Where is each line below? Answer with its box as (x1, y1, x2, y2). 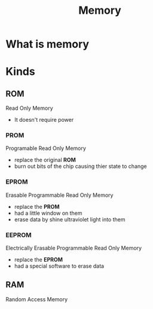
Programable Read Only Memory (5, 145, 86, 152)
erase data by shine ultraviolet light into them (14, 215, 126, 223)
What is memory (5, 37, 90, 51)
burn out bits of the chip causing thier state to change (14, 163, 147, 170)
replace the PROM (14, 203, 60, 210)
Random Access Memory (5, 295, 68, 303)
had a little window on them (14, 209, 82, 217)
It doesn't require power (14, 116, 74, 124)
